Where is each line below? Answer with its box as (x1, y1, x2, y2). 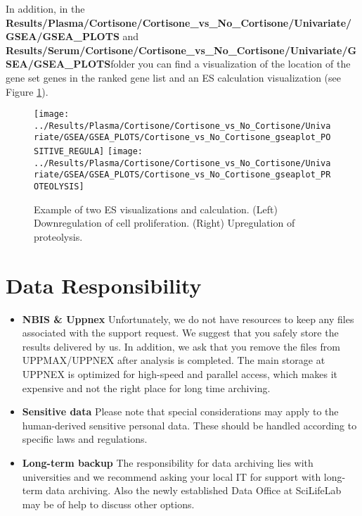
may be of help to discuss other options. (22, 496, 195, 511)
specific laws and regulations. (22, 432, 148, 446)
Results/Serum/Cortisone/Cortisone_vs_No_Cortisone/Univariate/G (6, 42, 357, 57)
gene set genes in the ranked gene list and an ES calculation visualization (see (6, 70, 341, 84)
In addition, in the (6, 1, 85, 15)
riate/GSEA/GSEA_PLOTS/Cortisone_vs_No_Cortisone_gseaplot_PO (34, 132, 331, 143)
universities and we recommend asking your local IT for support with (22, 469, 321, 484)
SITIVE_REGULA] (34, 146, 105, 157)
